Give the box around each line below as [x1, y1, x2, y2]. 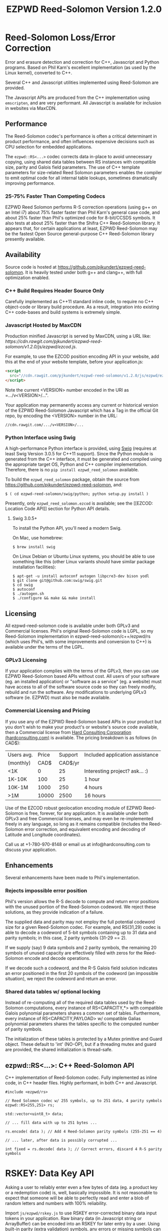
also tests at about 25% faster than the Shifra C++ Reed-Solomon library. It [5, 220, 160, 226]
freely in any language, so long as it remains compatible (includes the [5, 821, 148, 827]
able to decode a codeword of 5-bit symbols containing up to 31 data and [5, 929, 156, 935]
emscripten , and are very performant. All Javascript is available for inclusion [5, 99, 161, 106]
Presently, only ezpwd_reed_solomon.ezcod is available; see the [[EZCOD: [5, 501, 153, 507]
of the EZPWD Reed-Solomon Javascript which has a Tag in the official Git [5, 408, 158, 414]
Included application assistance [84, 751, 158, 758]
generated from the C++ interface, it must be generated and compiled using [5, 456, 162, 462]
